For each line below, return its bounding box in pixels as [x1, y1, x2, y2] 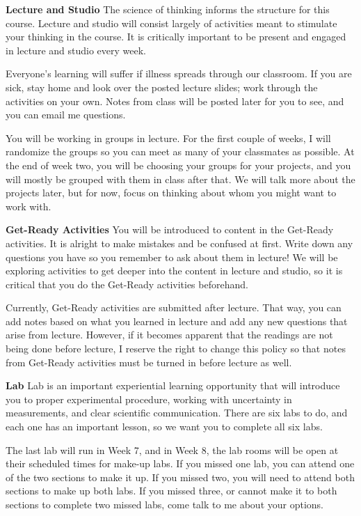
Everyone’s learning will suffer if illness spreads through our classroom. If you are [6, 66, 352, 81]
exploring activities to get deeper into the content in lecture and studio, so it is [6, 263, 343, 278]
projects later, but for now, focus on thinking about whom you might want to [6, 185, 337, 200]
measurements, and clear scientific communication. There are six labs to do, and [6, 405, 348, 420]
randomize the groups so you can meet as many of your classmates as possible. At [6, 144, 355, 159]
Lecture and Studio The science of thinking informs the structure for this [6, 2, 330, 16]
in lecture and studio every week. [6, 42, 146, 57]
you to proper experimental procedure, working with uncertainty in [6, 391, 292, 406]
